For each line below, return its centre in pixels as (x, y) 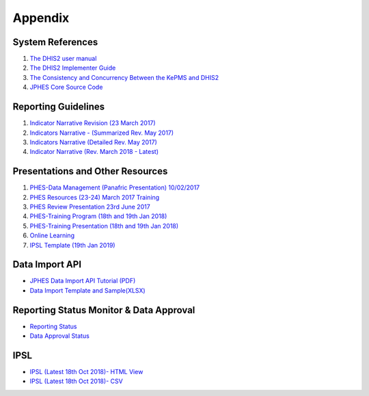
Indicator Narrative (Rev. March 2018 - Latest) (94, 152)
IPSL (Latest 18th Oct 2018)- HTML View (86, 372)
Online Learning (52, 235)
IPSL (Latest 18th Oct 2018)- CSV (76, 381)
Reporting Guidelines (59, 107)
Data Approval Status (60, 336)
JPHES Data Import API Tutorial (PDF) (83, 281)
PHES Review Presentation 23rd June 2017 (90, 207)
